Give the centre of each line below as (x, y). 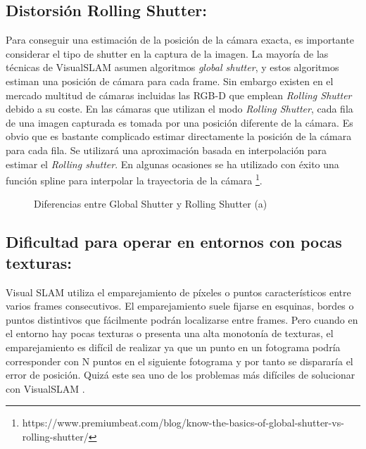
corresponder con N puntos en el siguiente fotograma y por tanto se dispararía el (179, 361)
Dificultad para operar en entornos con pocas (174, 242)
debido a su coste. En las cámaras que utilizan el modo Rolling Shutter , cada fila (179, 109)
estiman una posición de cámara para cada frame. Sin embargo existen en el (170, 81)
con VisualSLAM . (45, 388)
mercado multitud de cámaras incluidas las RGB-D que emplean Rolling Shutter (179, 95)
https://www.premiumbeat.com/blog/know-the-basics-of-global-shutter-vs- (183, 423)
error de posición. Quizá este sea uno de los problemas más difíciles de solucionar (181, 375)
